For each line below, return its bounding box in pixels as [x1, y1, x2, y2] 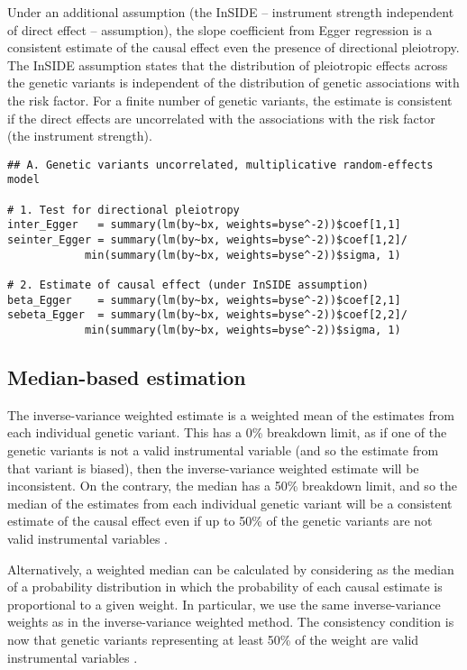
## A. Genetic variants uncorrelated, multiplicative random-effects [7, 158, 434, 171]
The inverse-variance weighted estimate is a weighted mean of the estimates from [7, 405, 454, 424]
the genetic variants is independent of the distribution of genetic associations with [7, 73, 460, 92]
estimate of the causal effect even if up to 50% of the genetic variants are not [7, 511, 433, 530]
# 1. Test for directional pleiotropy [7, 203, 240, 216]
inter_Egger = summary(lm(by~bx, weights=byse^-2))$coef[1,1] [7, 218, 401, 232]
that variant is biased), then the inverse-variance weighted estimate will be [7, 458, 419, 477]
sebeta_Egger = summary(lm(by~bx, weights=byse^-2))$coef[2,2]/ [7, 308, 407, 322]
